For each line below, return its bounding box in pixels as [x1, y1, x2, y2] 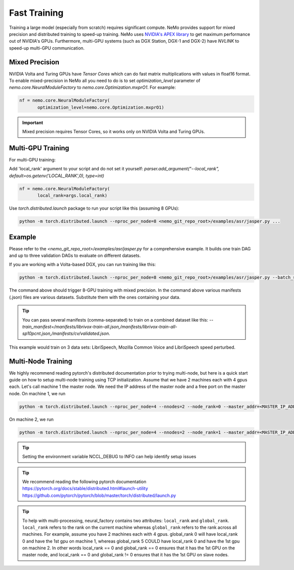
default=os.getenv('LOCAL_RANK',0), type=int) [9, 172, 104, 179]
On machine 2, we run [9, 416, 54, 422]
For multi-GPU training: [9, 157, 56, 163]
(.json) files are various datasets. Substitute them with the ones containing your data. [9, 294, 181, 300]
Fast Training [9, 7, 64, 18]
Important [22, 119, 44, 125]
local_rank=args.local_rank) [37, 193, 108, 198]
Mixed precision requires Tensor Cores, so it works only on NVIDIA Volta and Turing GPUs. [22, 129, 205, 135]
